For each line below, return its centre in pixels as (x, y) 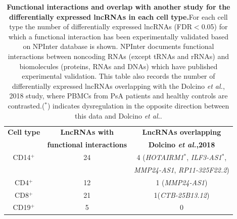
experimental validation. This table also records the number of (118, 76)
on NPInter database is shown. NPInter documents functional (118, 46)
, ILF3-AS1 (204, 157)
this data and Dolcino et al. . (118, 115)
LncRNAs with (87, 132)
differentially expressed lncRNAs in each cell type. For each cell (118, 16)
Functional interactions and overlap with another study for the (118, 7)
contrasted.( (26, 105)
